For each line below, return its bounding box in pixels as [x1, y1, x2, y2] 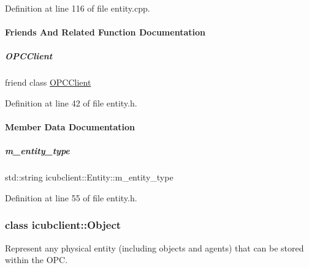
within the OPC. [5, 253, 68, 266]
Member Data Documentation [5, 121, 135, 133]
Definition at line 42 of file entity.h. [5, 96, 137, 109]
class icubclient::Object [5, 217, 121, 233]
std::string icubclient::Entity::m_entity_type [5, 171, 174, 184]
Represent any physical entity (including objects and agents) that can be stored [5, 241, 304, 254]
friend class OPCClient [5, 76, 91, 89]
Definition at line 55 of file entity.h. [5, 191, 137, 204]
